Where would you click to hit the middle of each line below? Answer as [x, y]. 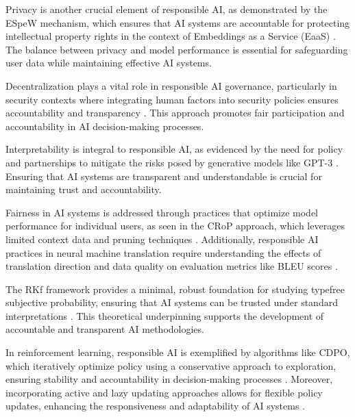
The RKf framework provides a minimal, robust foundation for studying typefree [175, 289]
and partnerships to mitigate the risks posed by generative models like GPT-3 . [172, 162]
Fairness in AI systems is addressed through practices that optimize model [162, 212]
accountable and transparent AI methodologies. [105, 329]
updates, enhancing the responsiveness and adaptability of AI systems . [156, 406]
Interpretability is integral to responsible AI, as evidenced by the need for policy [174, 149]
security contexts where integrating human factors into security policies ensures [172, 99]
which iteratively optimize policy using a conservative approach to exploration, [171, 365]
